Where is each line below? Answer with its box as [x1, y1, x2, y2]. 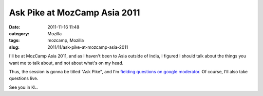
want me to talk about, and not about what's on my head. [9, 60, 124, 66]
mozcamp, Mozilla [47, 38, 84, 43]
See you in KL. [9, 84, 38, 90]
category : [9, 30, 30, 36]
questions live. [9, 75, 38, 82]
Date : [9, 24, 20, 30]
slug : [9, 44, 19, 50]
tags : [9, 38, 20, 43]
